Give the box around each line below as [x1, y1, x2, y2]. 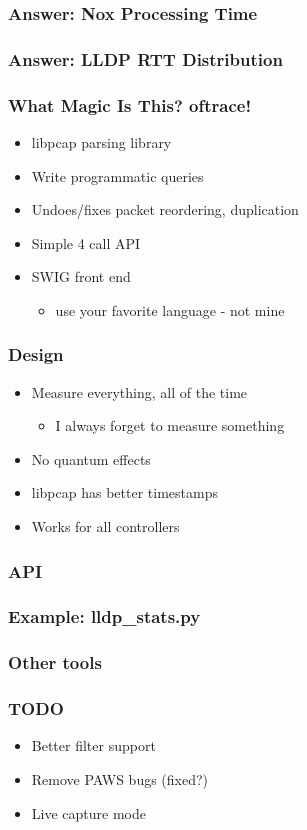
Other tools [8, 650, 102, 675]
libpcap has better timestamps [31, 482, 218, 503]
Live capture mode [31, 802, 146, 823]
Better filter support [31, 735, 156, 756]
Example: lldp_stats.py [8, 604, 201, 629]
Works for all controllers [31, 516, 180, 537]
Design [8, 342, 64, 367]
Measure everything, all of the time [31, 381, 248, 402]
